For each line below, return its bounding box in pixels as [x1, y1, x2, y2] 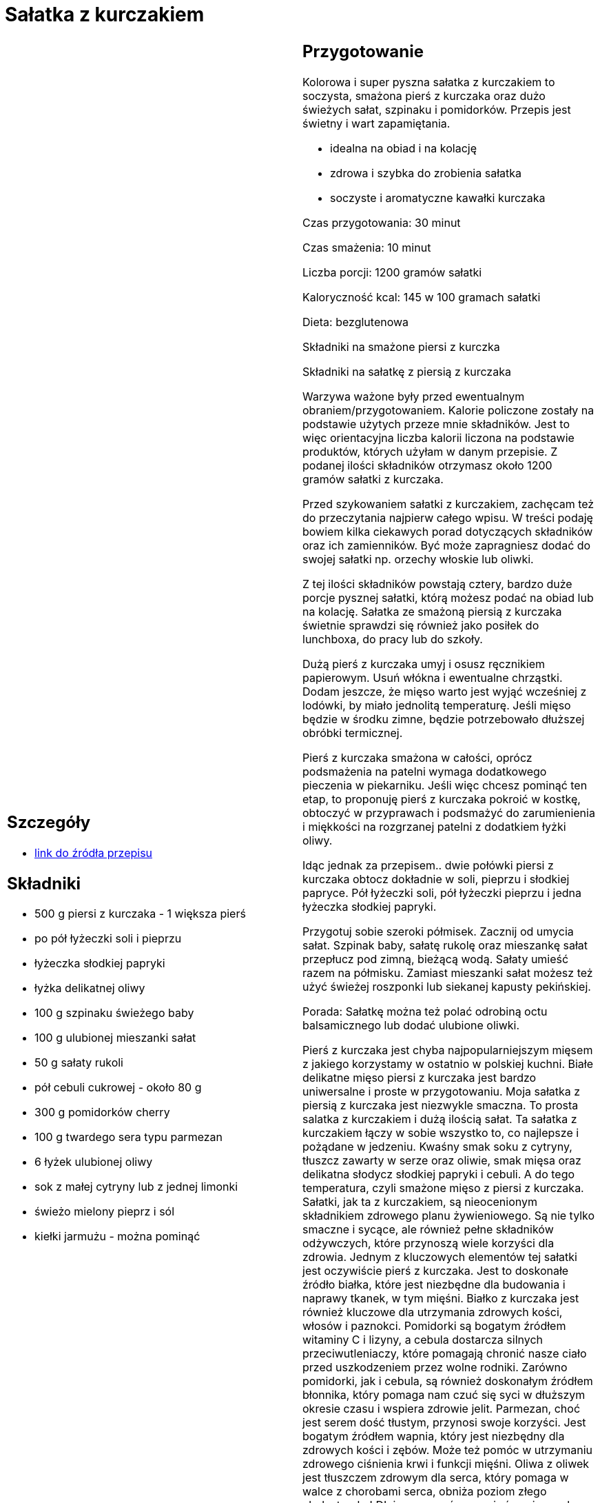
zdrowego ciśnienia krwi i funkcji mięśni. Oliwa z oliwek [302, 1456, 590, 1471]
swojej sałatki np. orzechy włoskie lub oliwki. [302, 552, 534, 566]
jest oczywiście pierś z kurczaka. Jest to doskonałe [302, 1263, 569, 1278]
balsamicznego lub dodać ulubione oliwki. [302, 1018, 520, 1032]
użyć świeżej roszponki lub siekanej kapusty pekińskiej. [302, 979, 591, 993]
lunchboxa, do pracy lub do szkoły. [302, 632, 483, 646]
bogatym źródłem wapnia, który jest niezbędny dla [302, 1429, 565, 1443]
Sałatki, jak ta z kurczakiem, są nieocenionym [302, 1194, 538, 1209]
